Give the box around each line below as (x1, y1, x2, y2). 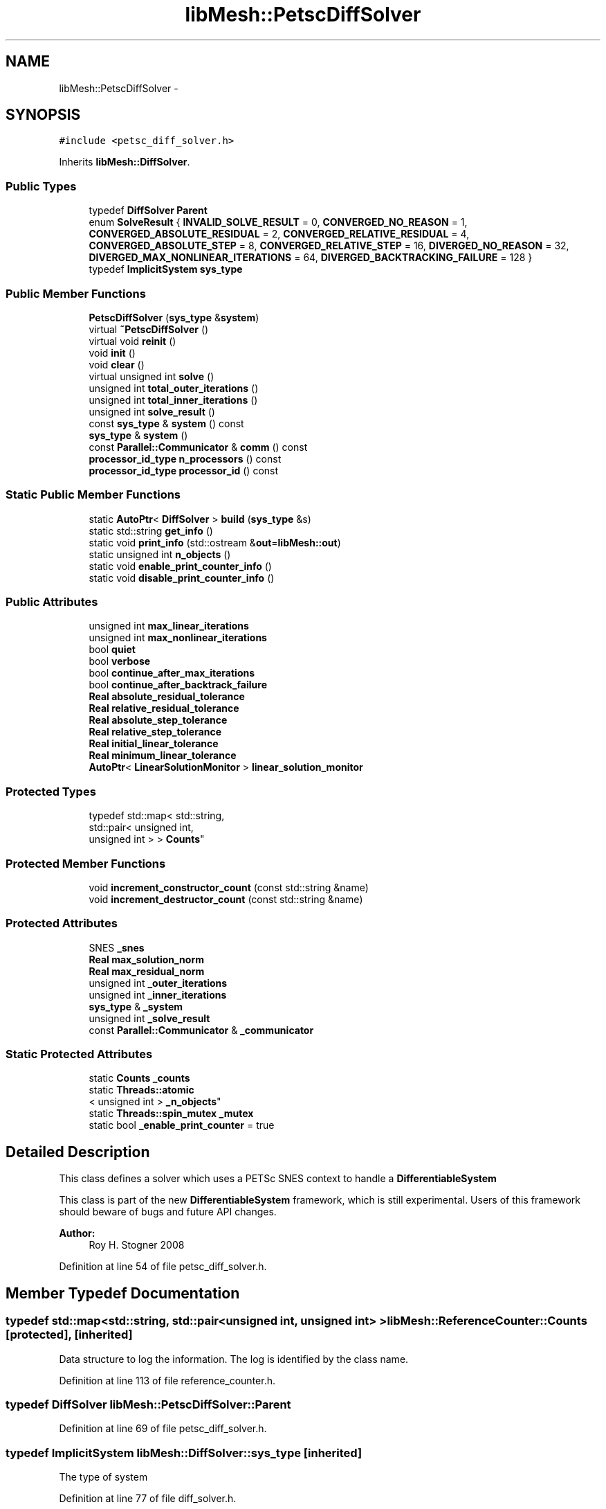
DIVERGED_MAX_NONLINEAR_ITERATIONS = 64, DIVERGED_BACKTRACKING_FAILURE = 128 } (89, 251, 533, 264)
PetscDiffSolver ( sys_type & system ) (89, 311, 259, 323)
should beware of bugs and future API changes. (59, 1206, 277, 1218)
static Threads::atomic (89, 1084, 194, 1096)
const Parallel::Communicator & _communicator (89, 1024, 314, 1036)
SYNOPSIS (6, 106, 81, 124)
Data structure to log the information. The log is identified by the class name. (59, 1352, 409, 1365)
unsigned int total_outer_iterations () (89, 382, 259, 394)
